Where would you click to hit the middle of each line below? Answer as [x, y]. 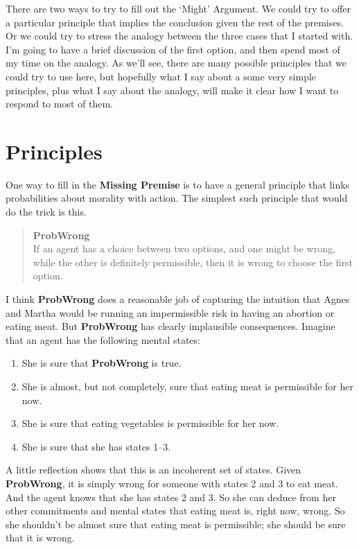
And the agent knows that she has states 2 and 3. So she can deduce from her [171, 497]
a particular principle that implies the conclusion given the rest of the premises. [175, 22]
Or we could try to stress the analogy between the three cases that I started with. [179, 36]
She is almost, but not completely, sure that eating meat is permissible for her [187, 386]
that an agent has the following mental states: [103, 339]
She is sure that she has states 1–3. [96, 446]
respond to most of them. [59, 104]
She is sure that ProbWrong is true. [102, 363]
